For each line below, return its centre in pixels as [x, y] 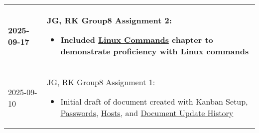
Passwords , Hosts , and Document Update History [147, 113]
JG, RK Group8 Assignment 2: [109, 20]
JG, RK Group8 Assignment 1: [101, 82]
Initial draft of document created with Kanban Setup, [154, 101]
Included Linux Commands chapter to [137, 40]
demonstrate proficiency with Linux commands [155, 51]
